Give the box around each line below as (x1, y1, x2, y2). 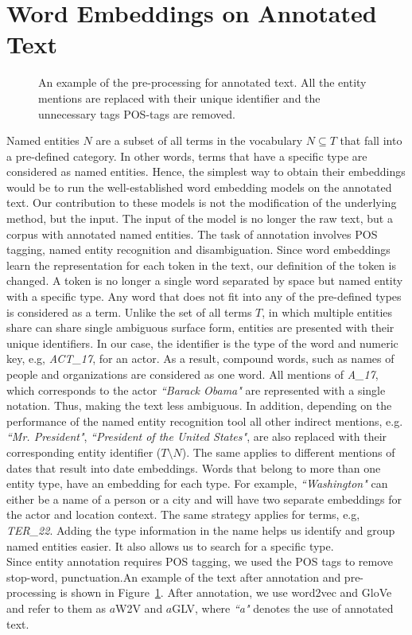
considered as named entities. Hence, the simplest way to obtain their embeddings (6, 163, 406, 180)
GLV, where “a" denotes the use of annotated (172, 599, 394, 616)
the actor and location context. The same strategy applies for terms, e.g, (6, 506, 360, 523)
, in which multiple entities (262, 303, 393, 320)
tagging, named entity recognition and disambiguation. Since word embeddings (6, 241, 391, 258)
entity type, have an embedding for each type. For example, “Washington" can (6, 475, 388, 492)
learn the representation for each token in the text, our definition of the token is (6, 256, 396, 273)
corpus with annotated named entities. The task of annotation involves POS (6, 225, 378, 242)
